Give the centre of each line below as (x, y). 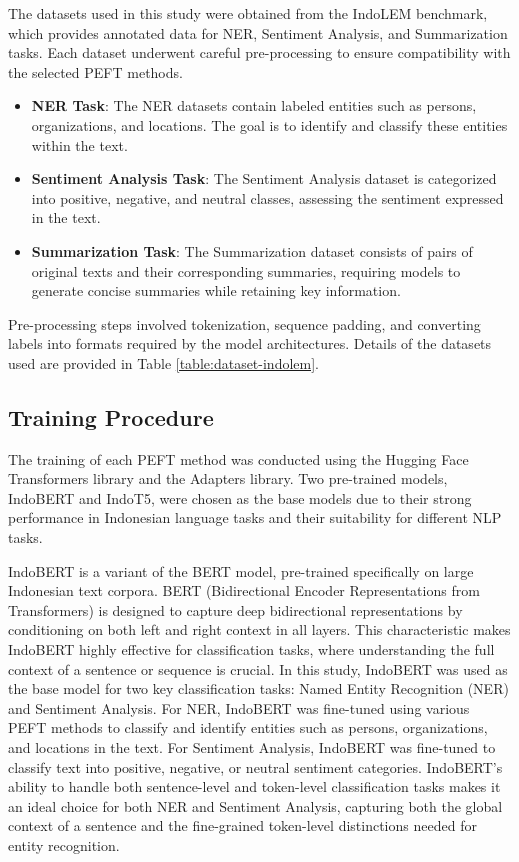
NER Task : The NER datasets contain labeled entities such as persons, (254, 105)
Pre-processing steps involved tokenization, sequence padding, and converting (244, 323)
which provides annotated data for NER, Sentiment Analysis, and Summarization (258, 32)
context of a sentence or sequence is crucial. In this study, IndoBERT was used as (258, 668)
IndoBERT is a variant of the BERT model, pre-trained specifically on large (241, 570)
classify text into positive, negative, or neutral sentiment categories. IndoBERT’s (255, 766)
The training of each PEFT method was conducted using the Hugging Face (238, 458)
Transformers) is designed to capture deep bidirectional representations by (235, 609)
